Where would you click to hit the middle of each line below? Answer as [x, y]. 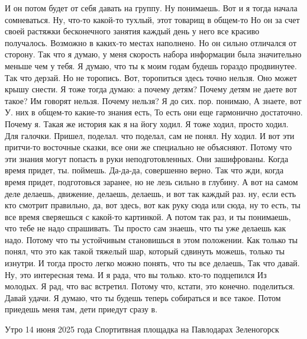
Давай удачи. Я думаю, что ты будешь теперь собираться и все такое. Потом [143, 297]
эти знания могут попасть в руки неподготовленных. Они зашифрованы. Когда [147, 158]
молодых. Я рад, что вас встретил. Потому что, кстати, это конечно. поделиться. [150, 286]
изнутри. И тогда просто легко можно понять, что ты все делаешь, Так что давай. [152, 263]
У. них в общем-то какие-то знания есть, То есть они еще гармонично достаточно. [154, 112]
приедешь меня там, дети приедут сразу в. [81, 309]
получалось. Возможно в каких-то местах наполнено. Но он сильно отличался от [151, 42]
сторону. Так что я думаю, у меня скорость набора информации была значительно [153, 54]
